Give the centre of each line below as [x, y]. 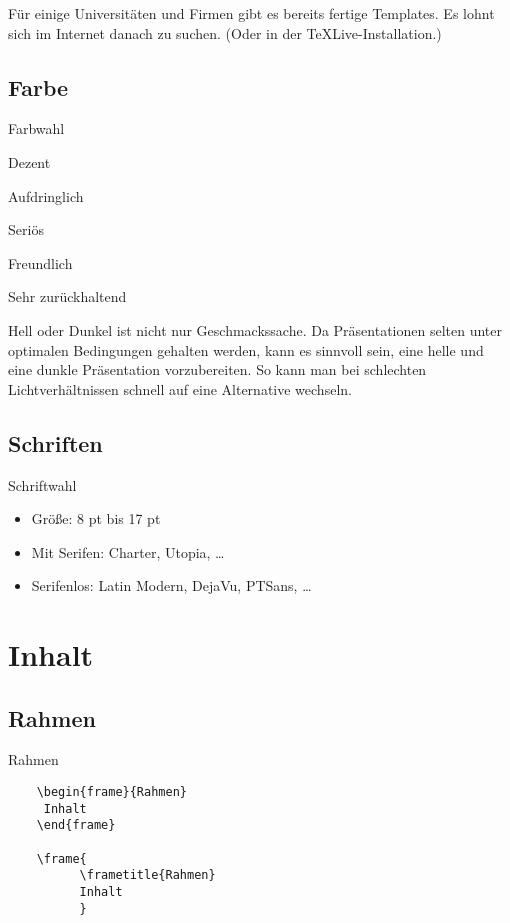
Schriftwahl [42, 484]
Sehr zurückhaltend [67, 296]
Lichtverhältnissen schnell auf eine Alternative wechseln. [180, 388]
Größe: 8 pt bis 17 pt [96, 518]
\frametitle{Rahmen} [147, 875]
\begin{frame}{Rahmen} [111, 792]
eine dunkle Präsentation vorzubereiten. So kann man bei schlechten [217, 369]
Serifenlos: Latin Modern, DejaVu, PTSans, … [171, 585]
